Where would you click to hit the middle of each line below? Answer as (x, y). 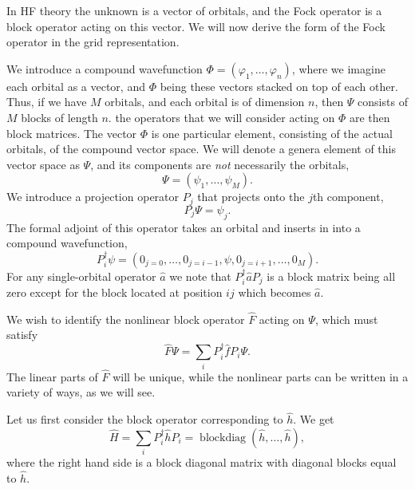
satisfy (22, 335)
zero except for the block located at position (115, 292)
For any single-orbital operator (81, 276)
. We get (314, 419)
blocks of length (59, 117)
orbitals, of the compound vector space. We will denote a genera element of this (201, 149)
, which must (346, 319)
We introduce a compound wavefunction (105, 68)
